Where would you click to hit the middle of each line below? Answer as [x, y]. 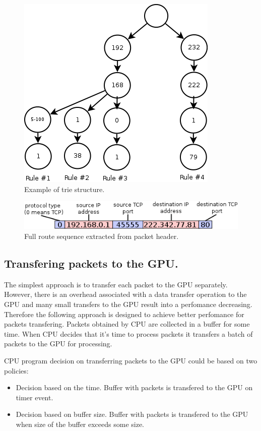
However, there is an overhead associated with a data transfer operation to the [125, 294]
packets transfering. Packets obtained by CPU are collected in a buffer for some [127, 324]
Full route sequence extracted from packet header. [102, 236]
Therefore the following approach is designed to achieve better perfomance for [124, 314]
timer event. [35, 397]
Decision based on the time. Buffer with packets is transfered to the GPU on [134, 387]
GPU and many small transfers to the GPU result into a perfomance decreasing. [128, 304]
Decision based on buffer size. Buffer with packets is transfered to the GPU [132, 414]
